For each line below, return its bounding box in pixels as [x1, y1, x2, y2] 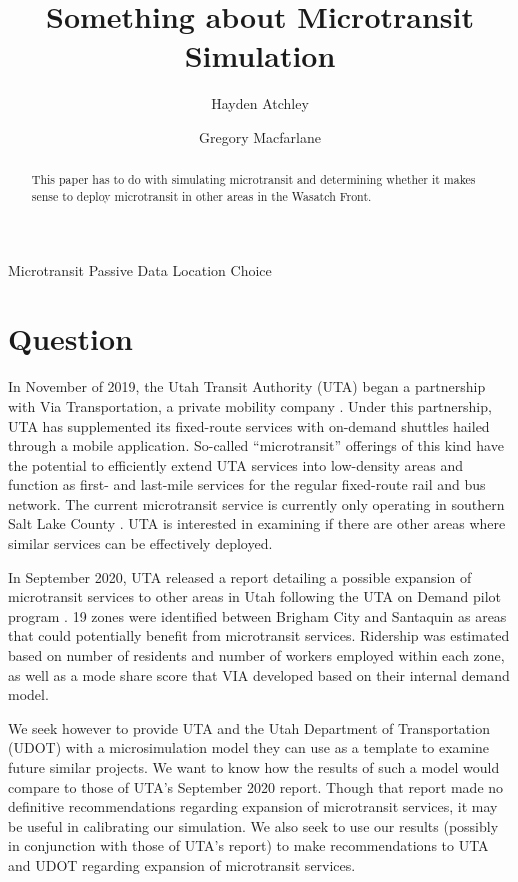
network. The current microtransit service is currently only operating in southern [8, 493, 505, 514]
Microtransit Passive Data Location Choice [8, 259, 272, 280]
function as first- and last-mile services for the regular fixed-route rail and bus [8, 474, 486, 495]
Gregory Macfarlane [199, 126, 321, 147]
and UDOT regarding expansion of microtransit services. [8, 854, 356, 875]
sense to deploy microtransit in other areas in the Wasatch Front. [31, 187, 372, 204]
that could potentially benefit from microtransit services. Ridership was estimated [8, 625, 510, 646]
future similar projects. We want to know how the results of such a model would [8, 757, 500, 778]
